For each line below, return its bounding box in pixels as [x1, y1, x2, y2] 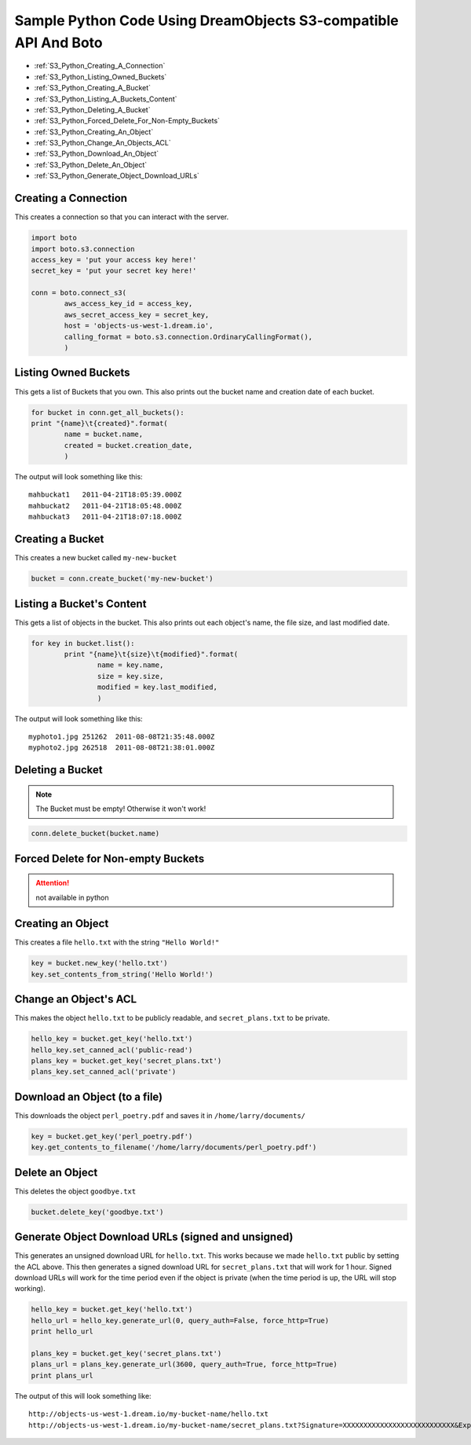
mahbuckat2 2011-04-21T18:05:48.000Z [28, 501, 182, 510]
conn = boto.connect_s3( [31, 288, 127, 298]
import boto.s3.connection [31, 244, 135, 253]
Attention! [35, 878, 70, 888]
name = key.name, [97, 661, 164, 669]
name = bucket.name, [64, 430, 144, 439]
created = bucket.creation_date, [64, 441, 193, 449]
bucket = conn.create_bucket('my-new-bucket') [31, 574, 214, 583]
